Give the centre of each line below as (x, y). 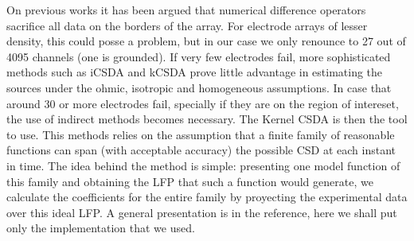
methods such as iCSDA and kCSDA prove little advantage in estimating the (195, 72)
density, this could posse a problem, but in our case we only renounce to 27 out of (206, 41)
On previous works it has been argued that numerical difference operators (186, 10)
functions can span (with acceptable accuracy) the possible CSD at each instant (201, 150)
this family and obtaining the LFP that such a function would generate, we (190, 181)
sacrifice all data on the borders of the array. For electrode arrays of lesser (187, 25)
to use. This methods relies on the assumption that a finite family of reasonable (201, 134)
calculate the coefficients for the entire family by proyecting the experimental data (207, 197)
